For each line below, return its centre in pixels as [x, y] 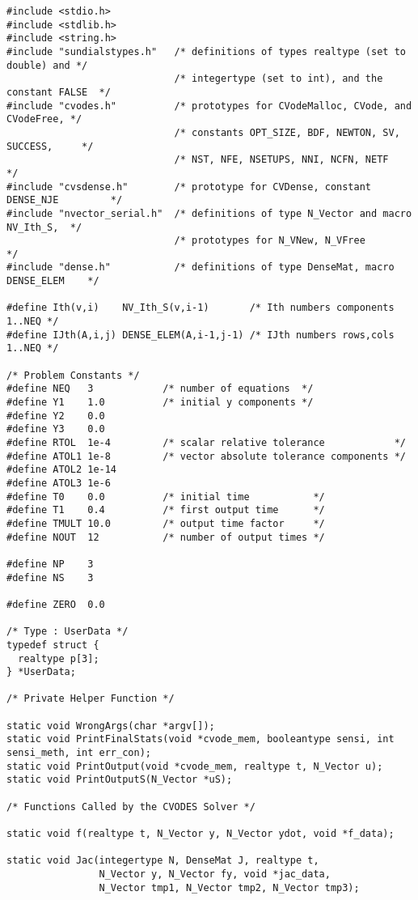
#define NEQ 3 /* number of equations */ [160, 389]
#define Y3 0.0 [56, 429]
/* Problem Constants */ [73, 375]
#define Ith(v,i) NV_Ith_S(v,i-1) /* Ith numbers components [201, 308]
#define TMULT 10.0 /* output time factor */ [166, 523]
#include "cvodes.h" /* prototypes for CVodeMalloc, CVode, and [209, 106]
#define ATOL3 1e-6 [59, 483]
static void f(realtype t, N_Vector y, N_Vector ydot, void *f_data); [201, 834]
